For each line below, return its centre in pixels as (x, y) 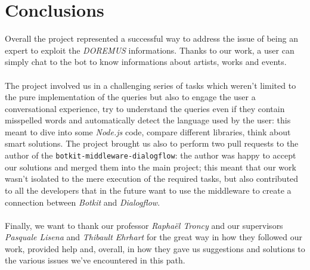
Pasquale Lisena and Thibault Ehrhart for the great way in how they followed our (154, 237)
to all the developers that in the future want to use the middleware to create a (148, 190)
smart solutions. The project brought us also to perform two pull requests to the (152, 143)
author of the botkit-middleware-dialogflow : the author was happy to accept (151, 155)
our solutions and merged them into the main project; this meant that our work (151, 167)
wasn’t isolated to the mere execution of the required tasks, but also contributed (152, 179)
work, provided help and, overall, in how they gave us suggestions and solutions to (155, 248)
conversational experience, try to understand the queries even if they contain (145, 108)
